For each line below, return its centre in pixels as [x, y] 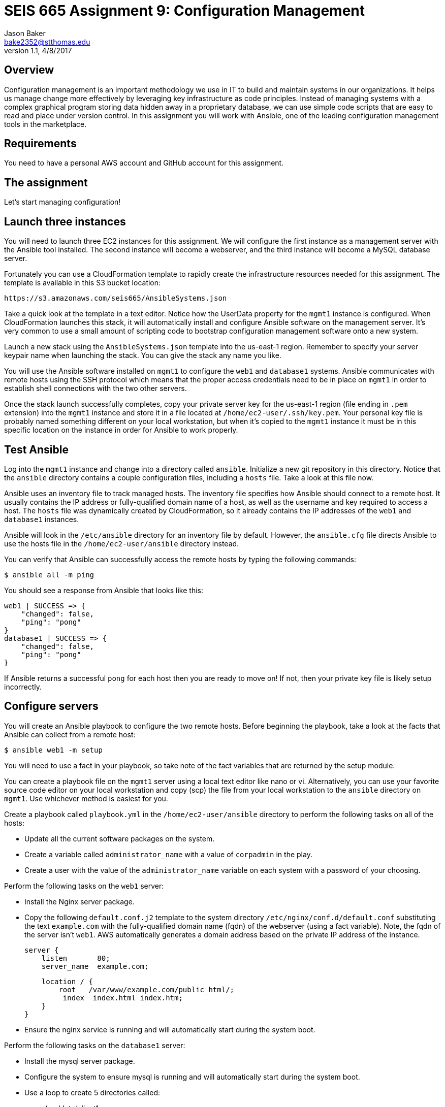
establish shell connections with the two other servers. [96, 388]
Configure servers [51, 706]
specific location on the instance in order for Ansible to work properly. [121, 430]
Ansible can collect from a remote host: [70, 734]
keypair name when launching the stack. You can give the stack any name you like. [143, 355]
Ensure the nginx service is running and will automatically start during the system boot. [170, 1029]
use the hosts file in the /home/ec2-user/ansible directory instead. [122, 543]
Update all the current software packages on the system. [120, 838]
